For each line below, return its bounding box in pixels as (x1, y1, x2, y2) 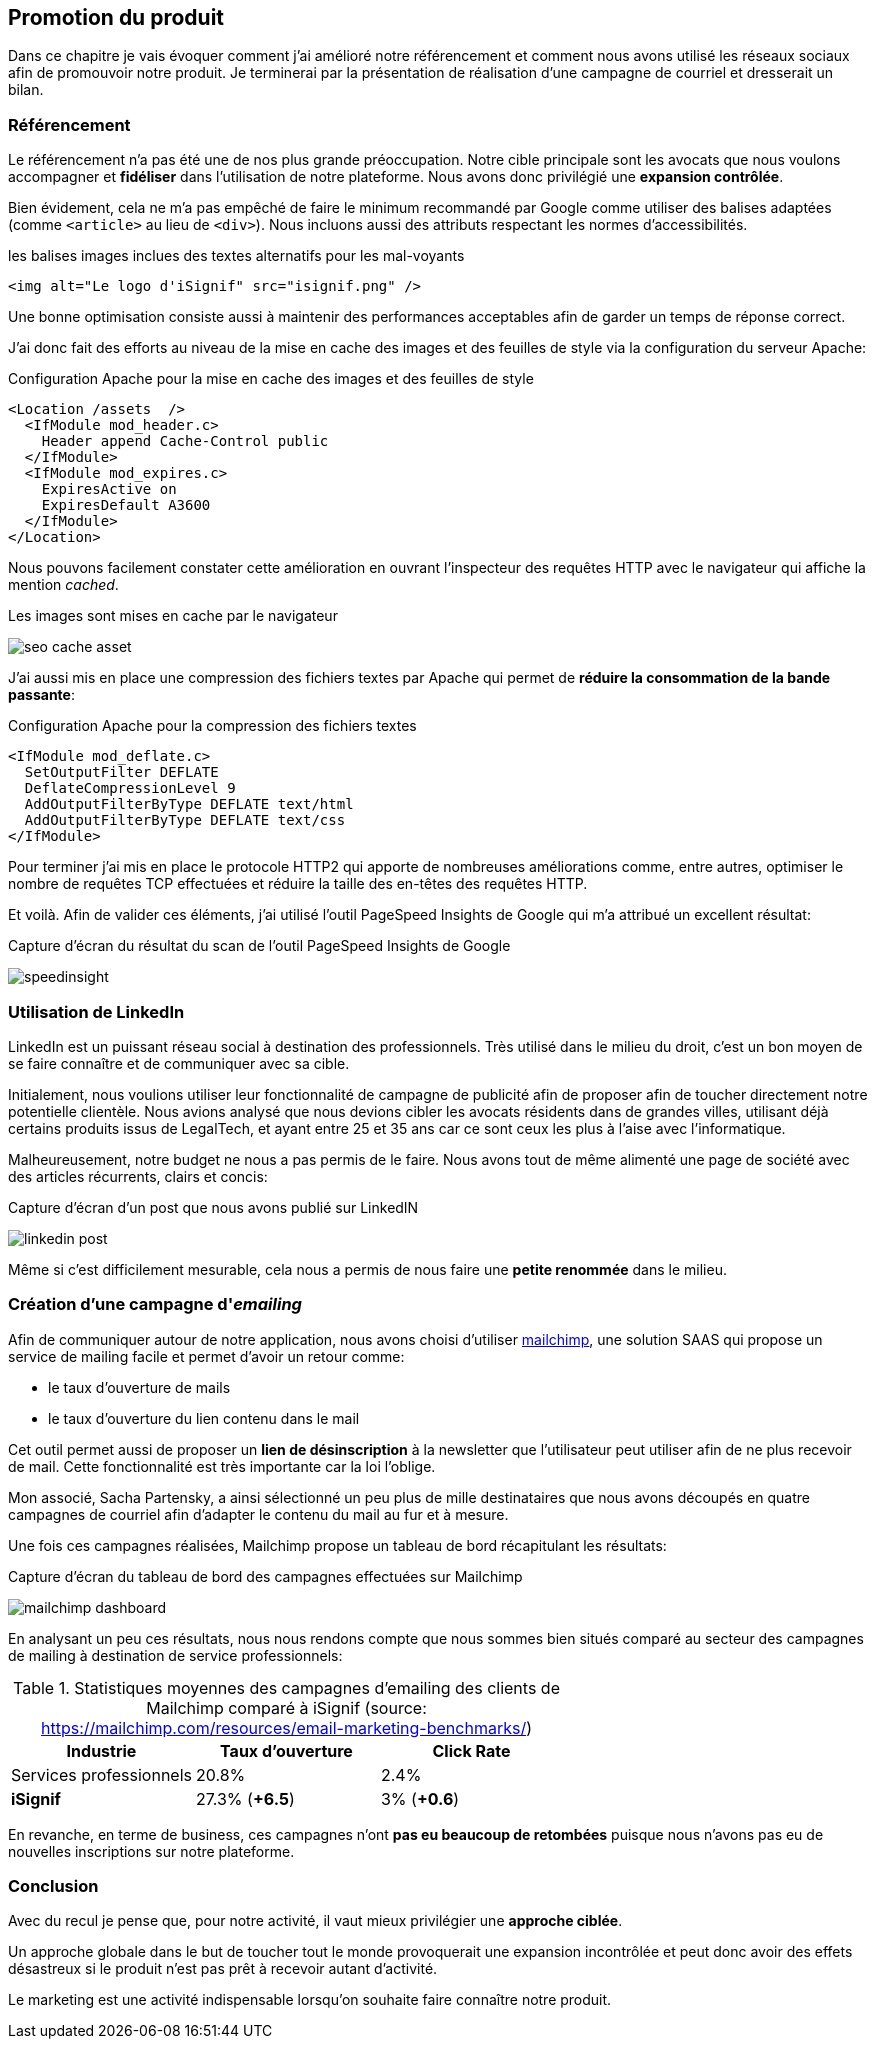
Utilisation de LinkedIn (8, 1001, 185, 1022)
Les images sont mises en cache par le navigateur (8, 607, 338, 625)
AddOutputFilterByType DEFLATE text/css (24, 812, 346, 829)
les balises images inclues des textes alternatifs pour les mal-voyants (8, 247, 465, 265)
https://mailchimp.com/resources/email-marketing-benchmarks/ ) (41, 1717, 532, 1738)
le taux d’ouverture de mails (48, 1378, 231, 1396)
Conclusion (8, 1876, 99, 1897)
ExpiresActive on (41, 481, 177, 498)
